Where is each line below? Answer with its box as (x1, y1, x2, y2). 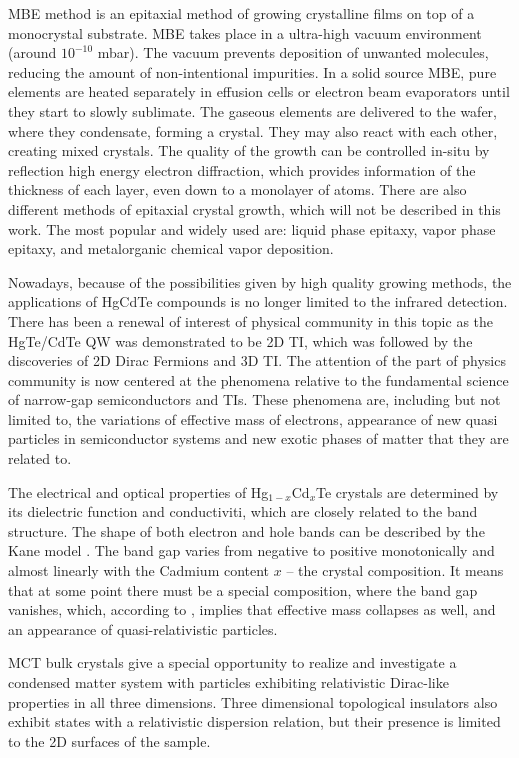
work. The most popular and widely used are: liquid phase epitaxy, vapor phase (8, 218, 496, 239)
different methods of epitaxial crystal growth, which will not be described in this (8, 198, 501, 219)
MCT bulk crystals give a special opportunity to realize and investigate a (8, 652, 457, 673)
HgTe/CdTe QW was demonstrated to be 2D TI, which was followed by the (8, 330, 473, 351)
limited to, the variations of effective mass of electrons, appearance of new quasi (8, 408, 498, 429)
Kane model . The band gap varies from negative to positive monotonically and (8, 540, 495, 561)
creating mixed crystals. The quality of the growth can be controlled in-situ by (8, 140, 490, 161)
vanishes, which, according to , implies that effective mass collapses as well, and (8, 599, 496, 620)
